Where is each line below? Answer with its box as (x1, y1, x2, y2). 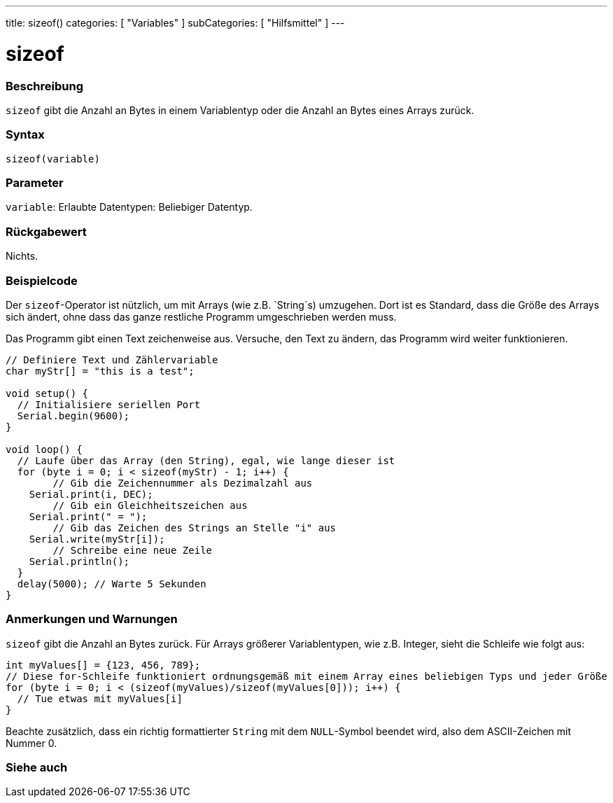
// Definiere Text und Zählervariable (6, 354, 218, 365)
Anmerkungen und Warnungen (6, 612, 178, 627)
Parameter (6, 176, 64, 190)
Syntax (6, 127, 45, 142)
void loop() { (6, 443, 83, 455)
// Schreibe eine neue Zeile (52, 544, 213, 556)
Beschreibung (6, 78, 84, 93)
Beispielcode (6, 273, 78, 288)
